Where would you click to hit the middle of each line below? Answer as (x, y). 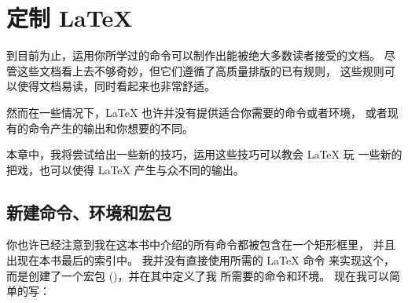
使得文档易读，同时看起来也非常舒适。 (116, 86)
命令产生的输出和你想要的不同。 (110, 128)
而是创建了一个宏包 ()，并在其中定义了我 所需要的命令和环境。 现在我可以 (198, 275)
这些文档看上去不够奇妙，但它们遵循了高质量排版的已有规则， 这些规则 (200, 70)
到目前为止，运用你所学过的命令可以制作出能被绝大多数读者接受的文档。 (193, 55)
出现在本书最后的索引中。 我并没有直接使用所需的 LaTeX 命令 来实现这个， (201, 260)
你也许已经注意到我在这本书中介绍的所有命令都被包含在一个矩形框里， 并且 (201, 245)
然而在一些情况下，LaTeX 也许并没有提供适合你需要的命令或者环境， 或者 (197, 112)
